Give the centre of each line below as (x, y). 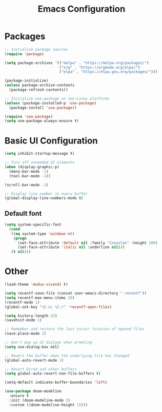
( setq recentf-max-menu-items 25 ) (40, 298)
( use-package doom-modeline (33, 391)
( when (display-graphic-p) (32, 167)
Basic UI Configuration (51, 141)
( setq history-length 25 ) (31, 316)
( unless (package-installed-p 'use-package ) (51, 103)
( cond (15, 229)
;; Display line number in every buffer (46, 194)
